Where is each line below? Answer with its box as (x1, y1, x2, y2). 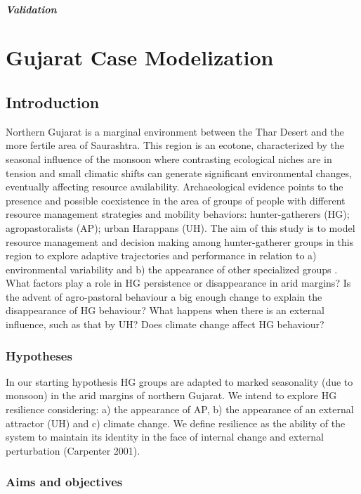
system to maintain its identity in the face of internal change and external (6, 429, 324, 444)
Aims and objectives (6, 473, 123, 490)
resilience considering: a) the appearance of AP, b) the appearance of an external (6, 402, 354, 417)
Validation (6, 1, 57, 16)
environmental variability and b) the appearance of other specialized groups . (6, 261, 338, 276)
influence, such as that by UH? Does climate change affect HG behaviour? (6, 317, 324, 332)
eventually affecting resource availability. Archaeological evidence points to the (6, 179, 343, 194)
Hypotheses (6, 346, 72, 364)
